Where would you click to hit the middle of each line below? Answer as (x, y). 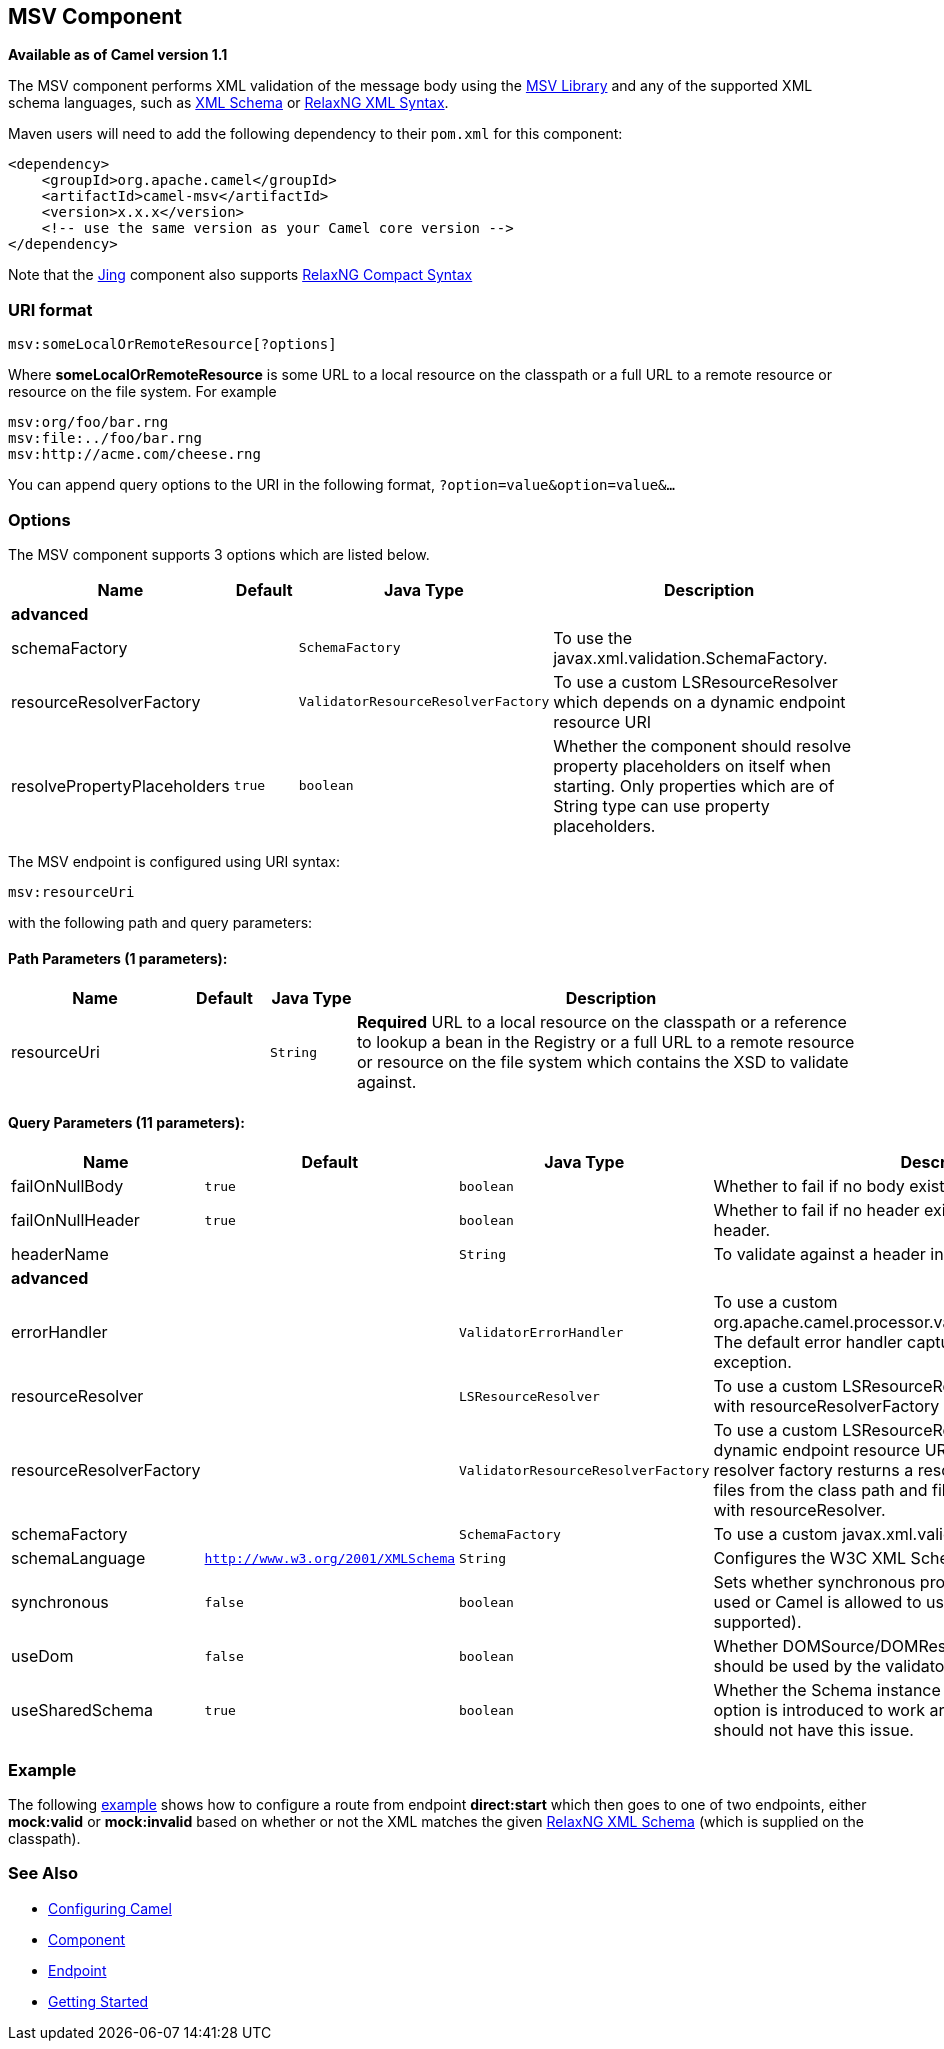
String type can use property (661, 805)
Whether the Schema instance (827, 1690)
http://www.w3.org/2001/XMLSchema (330, 1558)
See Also (43, 1873)
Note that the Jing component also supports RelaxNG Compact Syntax (240, 275)
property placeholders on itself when (692, 765)
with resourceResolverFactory (826, 1406)
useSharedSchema (82, 1710)
